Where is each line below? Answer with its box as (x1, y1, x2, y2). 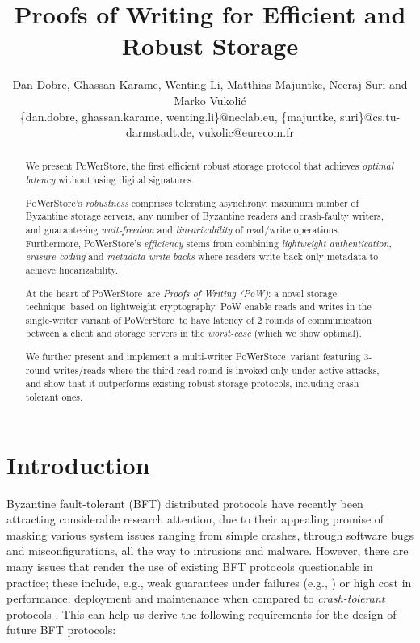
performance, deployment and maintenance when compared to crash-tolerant (6, 590, 385, 607)
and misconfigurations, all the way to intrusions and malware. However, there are (6, 542, 409, 559)
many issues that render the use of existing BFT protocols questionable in (6, 557, 373, 574)
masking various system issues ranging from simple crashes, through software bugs (6, 526, 414, 543)
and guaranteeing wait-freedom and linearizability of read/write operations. (25, 223, 341, 236)
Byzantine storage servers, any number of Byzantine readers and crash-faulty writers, (25, 209, 384, 223)
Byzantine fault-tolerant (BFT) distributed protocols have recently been (6, 494, 363, 511)
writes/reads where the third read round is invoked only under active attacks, (53, 363, 380, 376)
